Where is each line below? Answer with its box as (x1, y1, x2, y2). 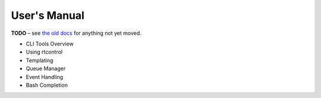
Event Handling (26, 73, 64, 80)
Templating (26, 57, 53, 64)
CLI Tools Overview (26, 40, 74, 47)
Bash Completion (26, 81, 68, 89)
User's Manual (11, 9, 84, 22)
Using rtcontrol (26, 48, 62, 55)
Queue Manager (26, 65, 66, 72)
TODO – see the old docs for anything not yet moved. (11, 30, 142, 37)
